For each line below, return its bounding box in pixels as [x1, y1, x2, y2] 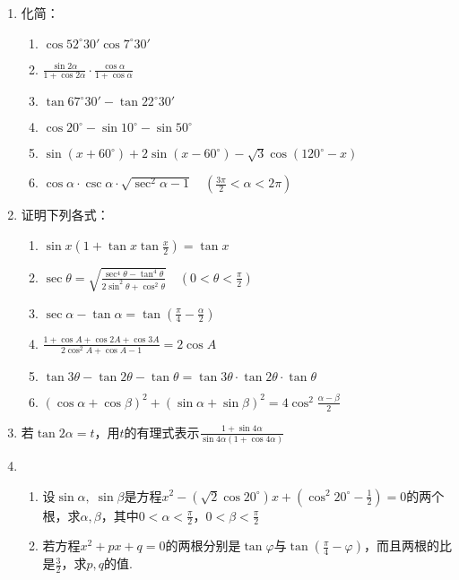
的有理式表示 [124, 422, 200, 441]
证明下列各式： [21, 205, 109, 224]
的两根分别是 [165, 536, 241, 555]
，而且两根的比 [363, 536, 452, 555]
